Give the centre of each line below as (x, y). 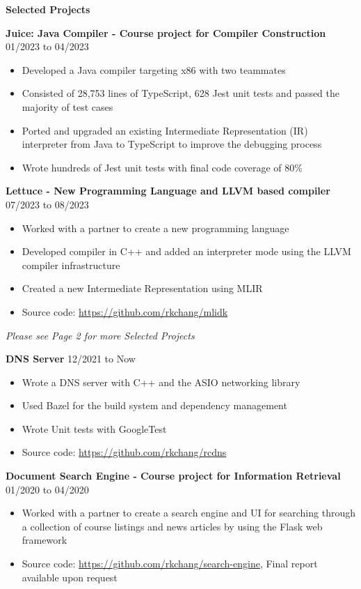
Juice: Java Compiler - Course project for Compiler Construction (166, 32)
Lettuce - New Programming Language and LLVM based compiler (168, 191)
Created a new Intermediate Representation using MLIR (142, 288)
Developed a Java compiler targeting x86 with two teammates (154, 69)
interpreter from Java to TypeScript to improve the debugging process (172, 144)
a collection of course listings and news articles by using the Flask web (172, 526)
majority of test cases (67, 106)
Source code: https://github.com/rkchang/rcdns (124, 452)
